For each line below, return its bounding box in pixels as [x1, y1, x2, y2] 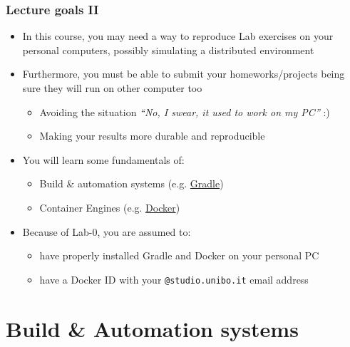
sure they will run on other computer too [22, 81, 202, 95]
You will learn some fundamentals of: [22, 152, 185, 167]
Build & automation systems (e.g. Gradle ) [39, 176, 224, 191]
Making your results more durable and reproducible [39, 128, 265, 143]
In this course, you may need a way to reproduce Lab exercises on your [22, 29, 334, 43]
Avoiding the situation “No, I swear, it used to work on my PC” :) [39, 104, 330, 119]
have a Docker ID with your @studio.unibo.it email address [39, 271, 309, 286]
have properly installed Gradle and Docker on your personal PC [39, 248, 319, 263]
